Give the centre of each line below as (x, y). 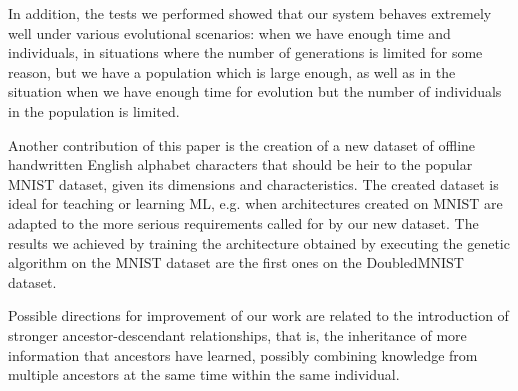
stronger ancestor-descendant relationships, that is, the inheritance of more (237, 334)
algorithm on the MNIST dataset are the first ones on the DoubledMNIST (236, 262)
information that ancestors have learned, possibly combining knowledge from (243, 354)
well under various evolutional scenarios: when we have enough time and (229, 32)
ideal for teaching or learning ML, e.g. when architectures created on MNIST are (255, 203)
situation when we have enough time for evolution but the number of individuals (255, 91)
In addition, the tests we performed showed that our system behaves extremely (250, 13)
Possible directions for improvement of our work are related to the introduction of (258, 315)
